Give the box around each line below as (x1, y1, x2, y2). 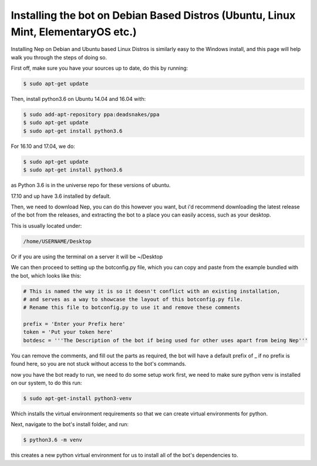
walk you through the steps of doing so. (11, 53, 107, 61)
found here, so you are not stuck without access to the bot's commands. (11, 360, 187, 367)
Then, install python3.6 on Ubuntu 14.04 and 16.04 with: (11, 96, 146, 103)
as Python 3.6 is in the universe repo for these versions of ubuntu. (11, 182, 171, 189)
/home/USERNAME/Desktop (23, 238, 92, 245)
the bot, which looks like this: (11, 272, 82, 279)
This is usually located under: (11, 222, 82, 229)
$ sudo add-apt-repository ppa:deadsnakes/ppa (23, 112, 160, 118)
